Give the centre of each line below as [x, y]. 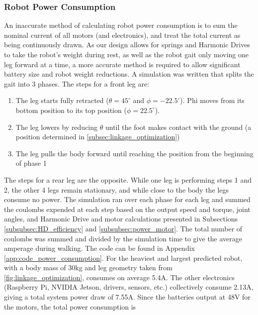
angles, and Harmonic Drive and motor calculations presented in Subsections [121, 219]
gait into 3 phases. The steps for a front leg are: [77, 83]
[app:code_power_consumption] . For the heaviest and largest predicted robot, [123, 258]
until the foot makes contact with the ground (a [178, 127]
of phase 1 [31, 163]
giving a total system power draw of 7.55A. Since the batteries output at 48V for [127, 297]
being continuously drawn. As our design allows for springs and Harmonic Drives [127, 45]
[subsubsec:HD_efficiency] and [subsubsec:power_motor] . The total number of [123, 228]
